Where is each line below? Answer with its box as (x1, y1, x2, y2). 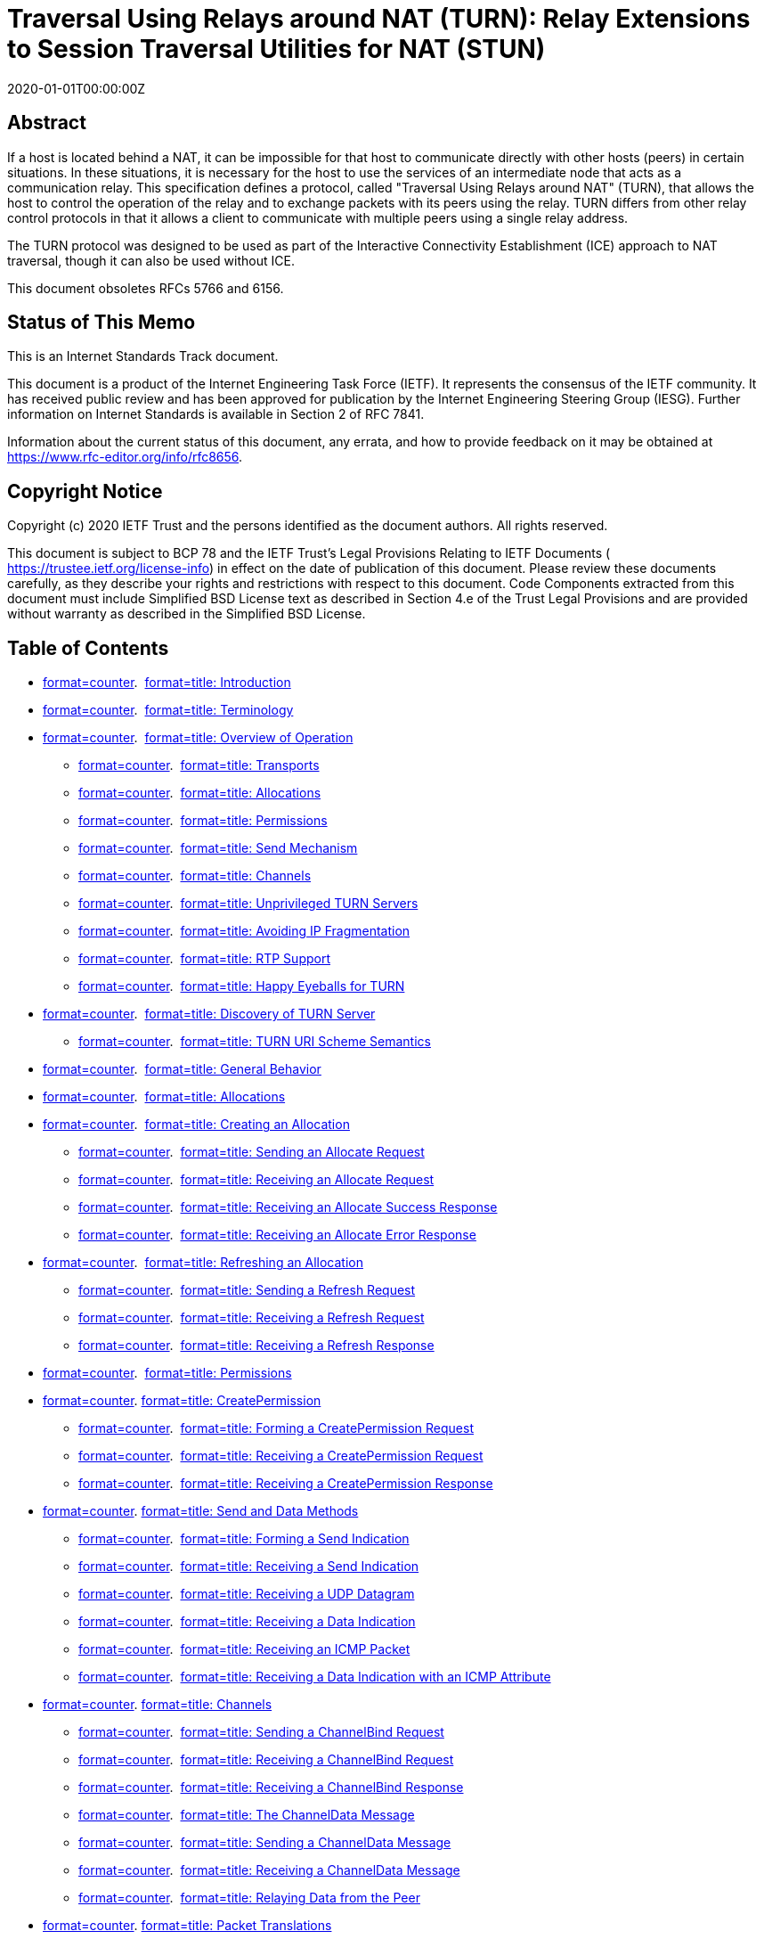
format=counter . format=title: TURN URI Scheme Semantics (78, 1034, 431, 1050)
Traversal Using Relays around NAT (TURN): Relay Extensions (7, 4, 751, 34)
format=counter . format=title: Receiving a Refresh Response (78, 1338, 435, 1354)
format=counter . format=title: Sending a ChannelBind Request (78, 1724, 444, 1740)
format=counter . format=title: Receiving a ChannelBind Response (78, 1779, 464, 1796)
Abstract (7, 111, 86, 135)
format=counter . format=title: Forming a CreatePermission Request (78, 1420, 474, 1436)
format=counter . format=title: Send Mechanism (78, 840, 358, 856)
